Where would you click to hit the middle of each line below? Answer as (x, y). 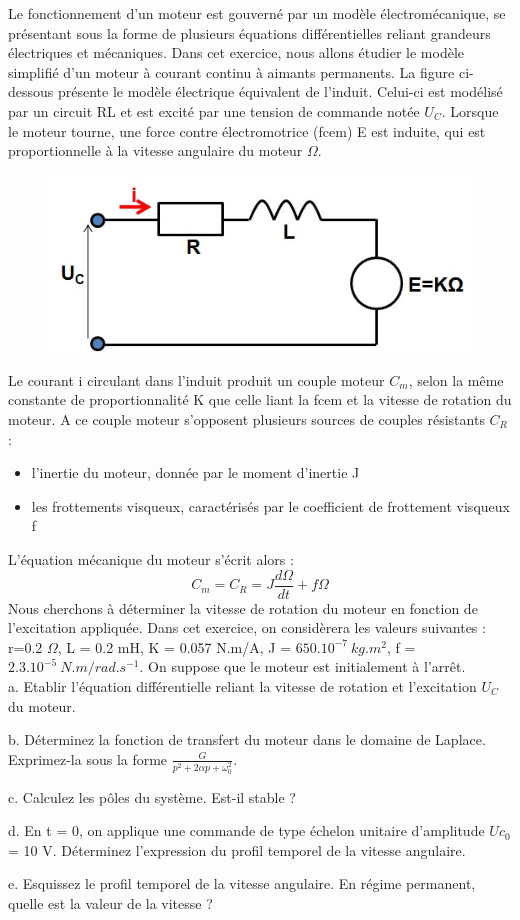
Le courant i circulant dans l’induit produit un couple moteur (196, 379)
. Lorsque (470, 110)
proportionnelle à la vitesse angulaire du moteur (155, 150)
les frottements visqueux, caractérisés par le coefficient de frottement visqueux (270, 505)
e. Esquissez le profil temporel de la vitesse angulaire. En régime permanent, (242, 883)
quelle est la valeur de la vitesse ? (110, 903)
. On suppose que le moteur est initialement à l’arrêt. (302, 666)
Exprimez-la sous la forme (88, 758)
